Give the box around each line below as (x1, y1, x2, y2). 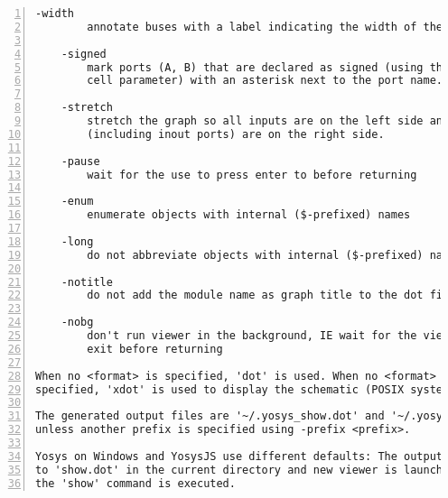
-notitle (61, 275, 113, 289)
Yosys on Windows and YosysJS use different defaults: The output (35, 449, 443, 463)
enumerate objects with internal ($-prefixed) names (87, 208, 411, 222)
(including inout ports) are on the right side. (87, 127, 385, 141)
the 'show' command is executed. (35, 476, 236, 490)
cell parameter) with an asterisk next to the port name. (87, 74, 443, 88)
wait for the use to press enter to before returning (87, 168, 417, 181)
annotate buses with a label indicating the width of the (87, 20, 443, 33)
